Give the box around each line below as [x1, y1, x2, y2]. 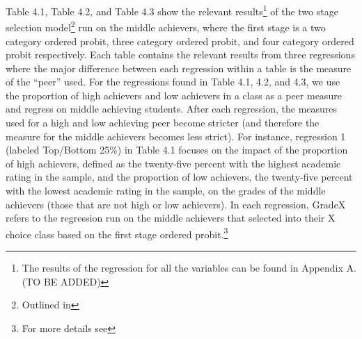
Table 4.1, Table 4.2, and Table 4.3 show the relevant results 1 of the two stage [6, 2, 338, 18]
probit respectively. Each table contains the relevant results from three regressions [6, 47, 355, 62]
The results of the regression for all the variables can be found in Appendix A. [22, 261, 356, 275]
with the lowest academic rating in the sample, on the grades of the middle [6, 183, 326, 198]
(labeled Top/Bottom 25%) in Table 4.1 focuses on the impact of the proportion [6, 142, 348, 157]
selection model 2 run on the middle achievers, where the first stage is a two [6, 18, 326, 34]
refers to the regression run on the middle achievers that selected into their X [6, 210, 336, 225]
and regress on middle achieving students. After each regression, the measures [6, 101, 338, 116]
